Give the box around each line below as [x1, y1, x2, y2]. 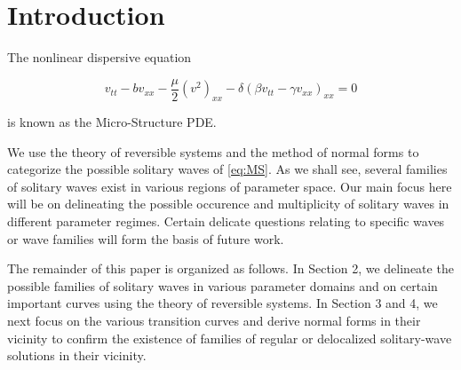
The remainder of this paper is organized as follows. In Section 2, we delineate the [7, 259, 454, 278]
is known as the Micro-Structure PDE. [7, 112, 217, 130]
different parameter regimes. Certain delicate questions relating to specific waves [7, 211, 445, 230]
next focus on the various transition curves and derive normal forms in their [7, 311, 421, 329]
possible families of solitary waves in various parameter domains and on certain [7, 276, 438, 295]
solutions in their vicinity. [7, 346, 147, 365]
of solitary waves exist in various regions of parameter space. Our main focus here [7, 177, 452, 195]
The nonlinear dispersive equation [7, 48, 192, 67]
